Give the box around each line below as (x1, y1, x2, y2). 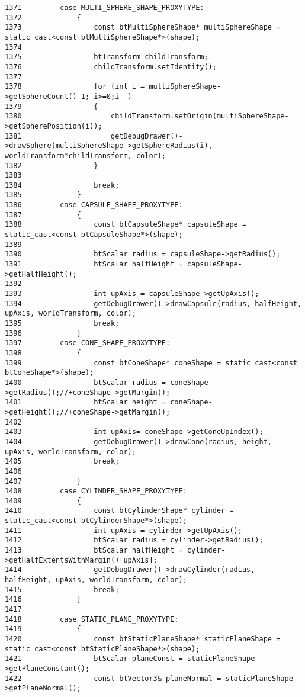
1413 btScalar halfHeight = (5, 546, 183, 555)
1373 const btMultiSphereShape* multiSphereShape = (5, 23, 281, 32)
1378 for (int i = (5, 82, 145, 91)
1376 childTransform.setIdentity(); (5, 62, 217, 71)
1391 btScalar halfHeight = (5, 260, 183, 269)
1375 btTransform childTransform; (5, 53, 208, 62)
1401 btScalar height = (5, 398, 166, 407)
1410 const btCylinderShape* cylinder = (5, 506, 234, 515)
